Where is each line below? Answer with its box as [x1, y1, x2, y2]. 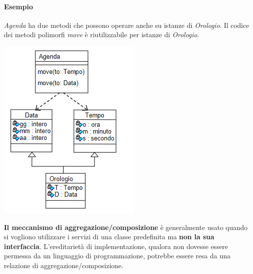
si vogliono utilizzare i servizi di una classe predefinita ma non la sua [4, 231, 214, 242]
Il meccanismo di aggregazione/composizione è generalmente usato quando [4, 222, 248, 232]
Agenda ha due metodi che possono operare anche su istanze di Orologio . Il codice [4, 20, 249, 30]
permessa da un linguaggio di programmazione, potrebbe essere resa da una [4, 251, 231, 261]
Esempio [4, 1, 33, 11]
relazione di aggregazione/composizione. [4, 260, 123, 270]
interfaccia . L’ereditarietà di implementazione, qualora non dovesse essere [4, 241, 228, 251]
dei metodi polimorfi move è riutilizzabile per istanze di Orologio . [4, 29, 199, 40]
